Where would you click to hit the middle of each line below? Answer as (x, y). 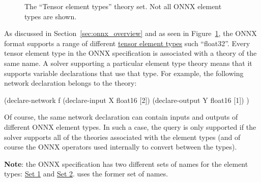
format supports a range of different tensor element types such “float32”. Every (127, 43)
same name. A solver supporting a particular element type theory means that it (128, 63)
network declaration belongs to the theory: (70, 83)
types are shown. (51, 16)
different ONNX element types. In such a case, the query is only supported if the (130, 126)
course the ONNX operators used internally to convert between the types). (121, 147)
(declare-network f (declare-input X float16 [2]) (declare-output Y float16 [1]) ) (127, 100)
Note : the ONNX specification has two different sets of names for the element (126, 163)
